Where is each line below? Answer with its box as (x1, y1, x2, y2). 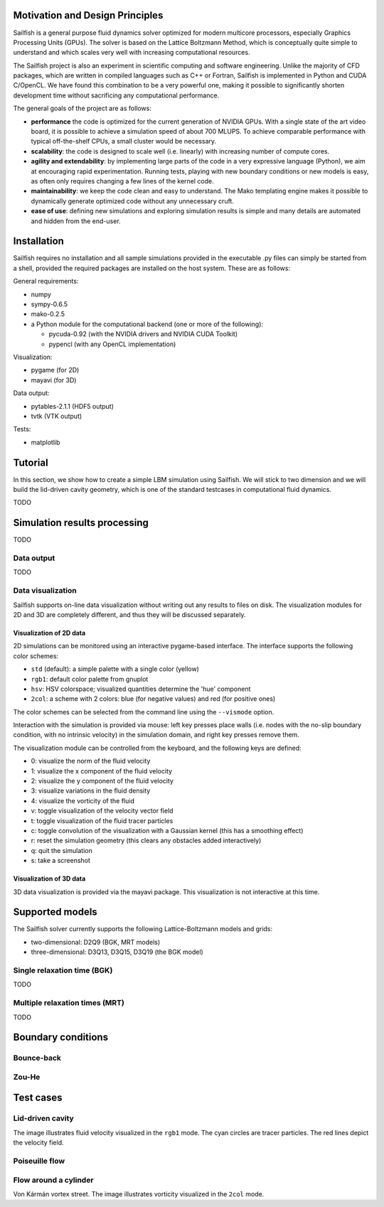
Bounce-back (13, 1053, 62, 1063)
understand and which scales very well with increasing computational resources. (13, 48, 250, 57)
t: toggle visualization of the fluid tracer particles (31, 816, 174, 825)
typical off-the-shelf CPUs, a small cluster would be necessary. (31, 137, 217, 146)
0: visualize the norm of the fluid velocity (31, 757, 151, 766)
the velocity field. (13, 1138, 64, 1147)
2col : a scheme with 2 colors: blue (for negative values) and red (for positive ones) (31, 694, 276, 703)
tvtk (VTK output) (31, 412, 82, 420)
